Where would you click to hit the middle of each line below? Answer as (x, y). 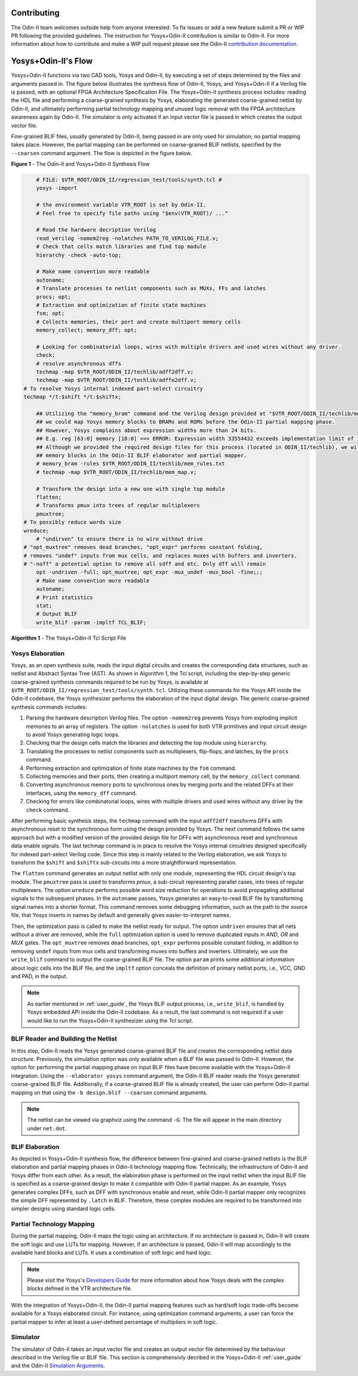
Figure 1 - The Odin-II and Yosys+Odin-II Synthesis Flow (80, 164)
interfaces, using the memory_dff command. (81, 793)
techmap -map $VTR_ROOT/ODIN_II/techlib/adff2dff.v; (115, 372)
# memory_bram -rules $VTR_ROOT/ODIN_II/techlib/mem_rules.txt (131, 464)
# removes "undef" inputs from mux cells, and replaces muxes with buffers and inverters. (161, 556)
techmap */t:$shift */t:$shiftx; (72, 397)
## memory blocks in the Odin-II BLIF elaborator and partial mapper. (142, 455)
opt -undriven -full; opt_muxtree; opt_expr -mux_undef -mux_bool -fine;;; (149, 572)
